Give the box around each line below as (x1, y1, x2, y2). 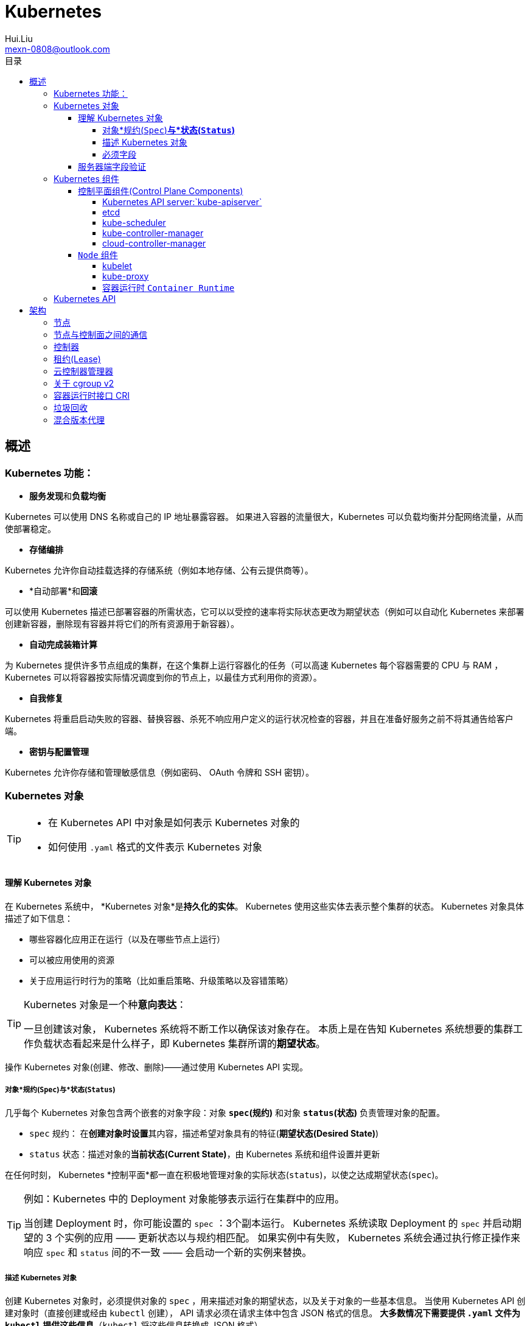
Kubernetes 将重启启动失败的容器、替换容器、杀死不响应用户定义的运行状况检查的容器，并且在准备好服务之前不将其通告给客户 (5, 713, 514, 724)
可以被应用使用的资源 (29, 954, 114, 965)
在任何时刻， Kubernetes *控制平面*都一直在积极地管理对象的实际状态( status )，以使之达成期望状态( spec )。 (5, 1169, 444, 1180)
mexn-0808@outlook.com (5, 43, 110, 54)
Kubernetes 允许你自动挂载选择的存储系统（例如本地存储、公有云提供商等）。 (5, 564, 313, 575)
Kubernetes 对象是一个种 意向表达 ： (24, 998, 187, 1011)
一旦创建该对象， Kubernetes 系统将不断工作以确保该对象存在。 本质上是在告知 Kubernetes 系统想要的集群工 (24, 1022, 523, 1035)
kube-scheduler (102, 217, 166, 228)
